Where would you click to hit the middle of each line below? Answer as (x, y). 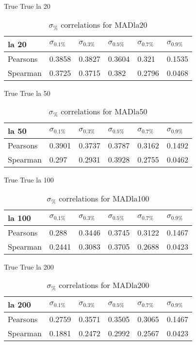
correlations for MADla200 (104, 285)
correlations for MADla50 (104, 111)
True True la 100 (29, 180)
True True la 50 (27, 93)
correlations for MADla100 (104, 198)
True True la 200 (29, 266)
